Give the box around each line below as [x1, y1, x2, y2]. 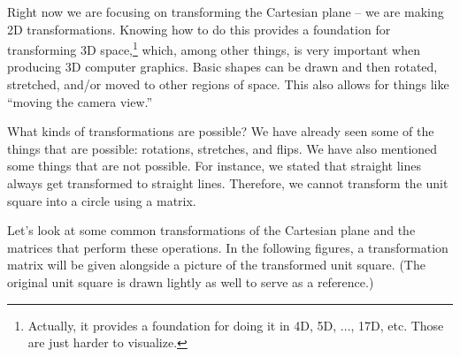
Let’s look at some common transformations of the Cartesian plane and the [7, 221, 416, 239]
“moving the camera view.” [7, 92, 153, 110]
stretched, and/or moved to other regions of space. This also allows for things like [7, 75, 449, 94]
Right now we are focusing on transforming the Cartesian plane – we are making [7, 3, 444, 20]
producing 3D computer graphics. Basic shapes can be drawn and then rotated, [7, 57, 438, 76]
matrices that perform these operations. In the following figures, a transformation [7, 238, 448, 256]
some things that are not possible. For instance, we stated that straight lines [7, 156, 421, 175]
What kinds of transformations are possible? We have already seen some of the [7, 122, 434, 141]
